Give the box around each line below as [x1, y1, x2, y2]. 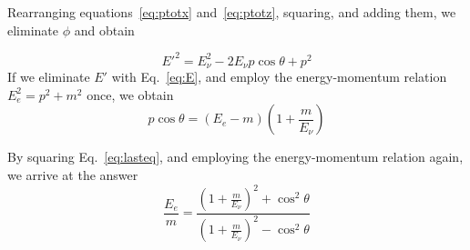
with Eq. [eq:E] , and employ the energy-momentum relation [111, 67, 447, 86]
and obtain [74, 20, 135, 39]
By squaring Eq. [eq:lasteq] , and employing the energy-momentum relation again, [7, 147, 464, 166]
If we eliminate [7, 67, 90, 86]
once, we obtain [87, 85, 174, 104]
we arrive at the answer [7, 165, 138, 184]
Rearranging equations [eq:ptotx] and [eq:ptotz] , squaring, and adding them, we [7, 3, 456, 21]
